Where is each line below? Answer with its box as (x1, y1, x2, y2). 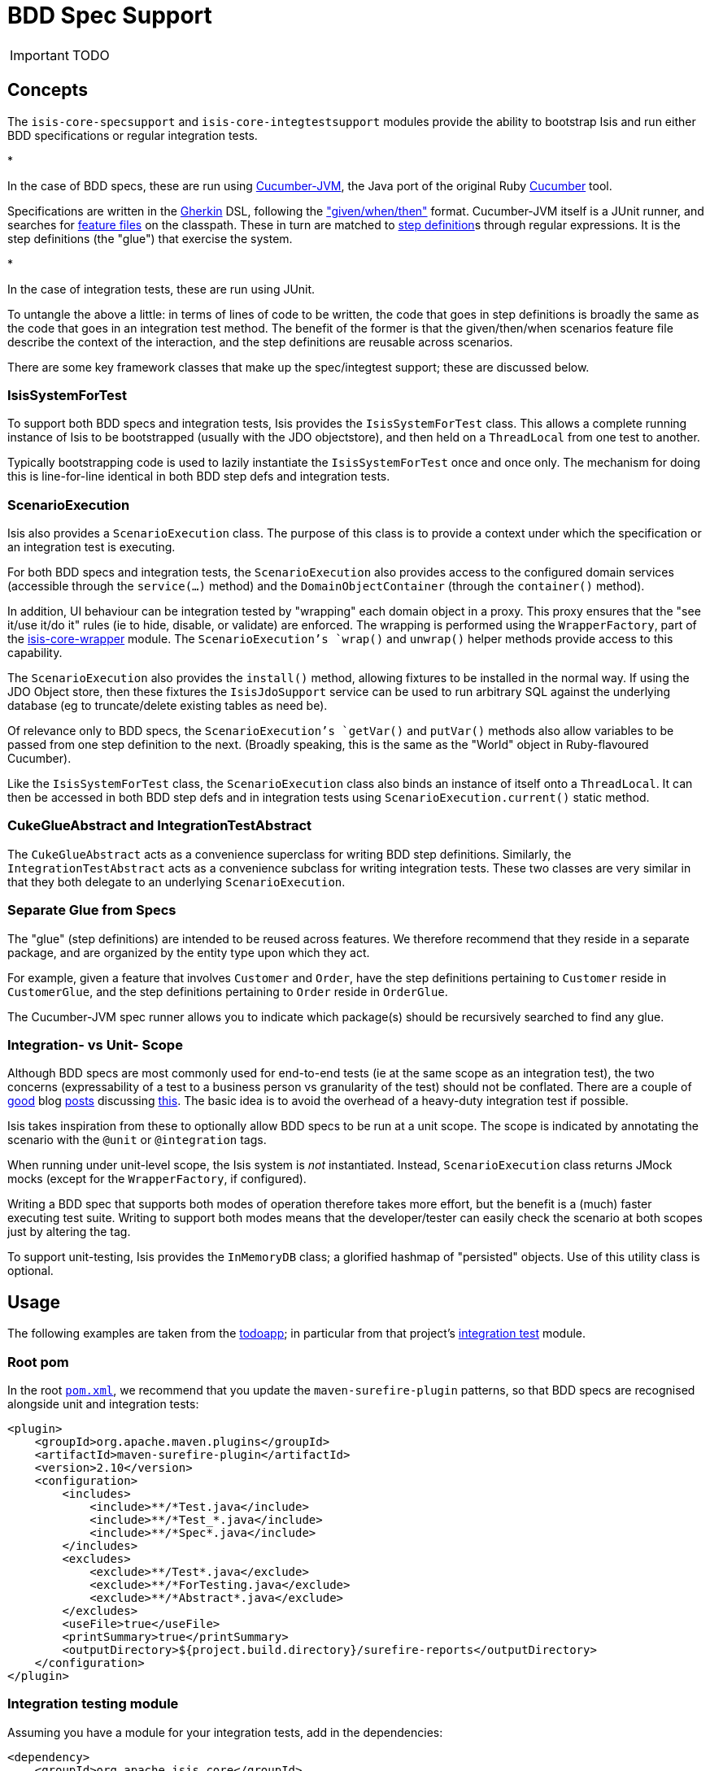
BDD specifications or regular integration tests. (7, 128, 258, 142)
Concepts (7, 80, 88, 101)
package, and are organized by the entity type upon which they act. (7, 945, 370, 959)
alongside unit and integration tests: (7, 1396, 199, 1411)
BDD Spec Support (7, 2, 212, 29)
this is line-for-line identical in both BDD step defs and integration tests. (7, 469, 390, 484)
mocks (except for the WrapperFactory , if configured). (7, 1172, 307, 1186)
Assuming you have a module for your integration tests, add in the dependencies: (7, 1725, 443, 1739)
